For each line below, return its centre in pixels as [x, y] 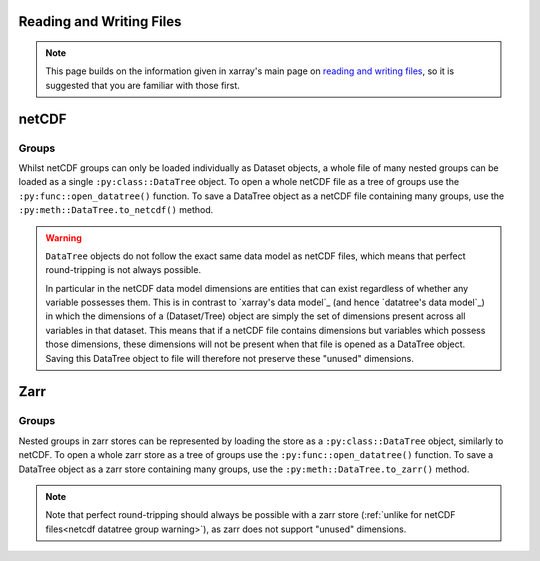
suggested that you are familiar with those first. [142, 85]
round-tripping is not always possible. [123, 270]
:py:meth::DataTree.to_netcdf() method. [116, 210]
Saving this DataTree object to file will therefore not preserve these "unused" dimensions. [229, 358]
